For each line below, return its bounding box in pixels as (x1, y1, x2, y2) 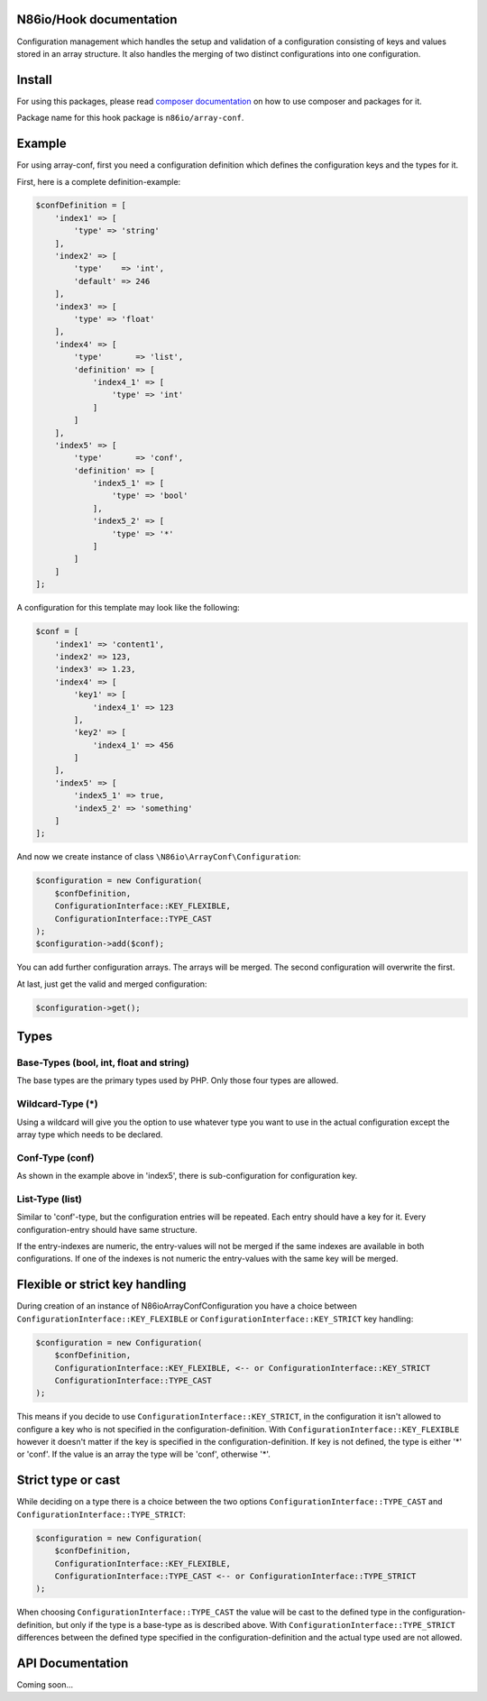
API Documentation (16, 1655, 129, 1670)
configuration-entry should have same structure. (16, 1224, 198, 1235)
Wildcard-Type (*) (16, 1098, 98, 1110)
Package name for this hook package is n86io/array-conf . (16, 113, 244, 124)
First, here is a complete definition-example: (16, 176, 181, 187)
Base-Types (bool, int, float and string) (16, 1056, 189, 1069)
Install (16, 72, 53, 87)
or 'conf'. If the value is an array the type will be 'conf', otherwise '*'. (16, 1448, 271, 1460)
